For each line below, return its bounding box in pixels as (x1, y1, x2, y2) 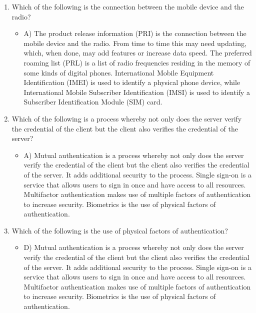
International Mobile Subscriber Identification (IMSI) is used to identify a (23, 86, 250, 97)
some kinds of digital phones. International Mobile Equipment (23, 67, 214, 77)
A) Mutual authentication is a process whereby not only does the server (23, 149, 244, 160)
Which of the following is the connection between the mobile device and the (11, 1, 244, 11)
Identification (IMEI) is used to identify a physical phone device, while (23, 77, 240, 87)
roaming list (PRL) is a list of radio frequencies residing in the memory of (23, 57, 250, 67)
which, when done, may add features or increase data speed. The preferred (23, 47, 252, 58)
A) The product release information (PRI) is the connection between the (23, 28, 246, 38)
